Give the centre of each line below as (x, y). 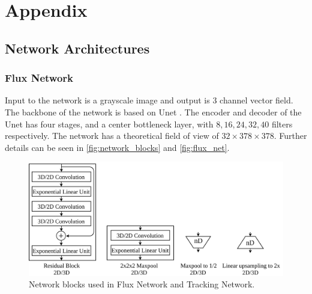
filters (282, 124)
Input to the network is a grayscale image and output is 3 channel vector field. (149, 100)
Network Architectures (77, 48)
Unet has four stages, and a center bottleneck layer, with (109, 124)
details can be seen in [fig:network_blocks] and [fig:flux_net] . (117, 147)
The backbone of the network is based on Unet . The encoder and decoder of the (153, 112)
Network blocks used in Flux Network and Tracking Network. (142, 284)
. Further (290, 136)
